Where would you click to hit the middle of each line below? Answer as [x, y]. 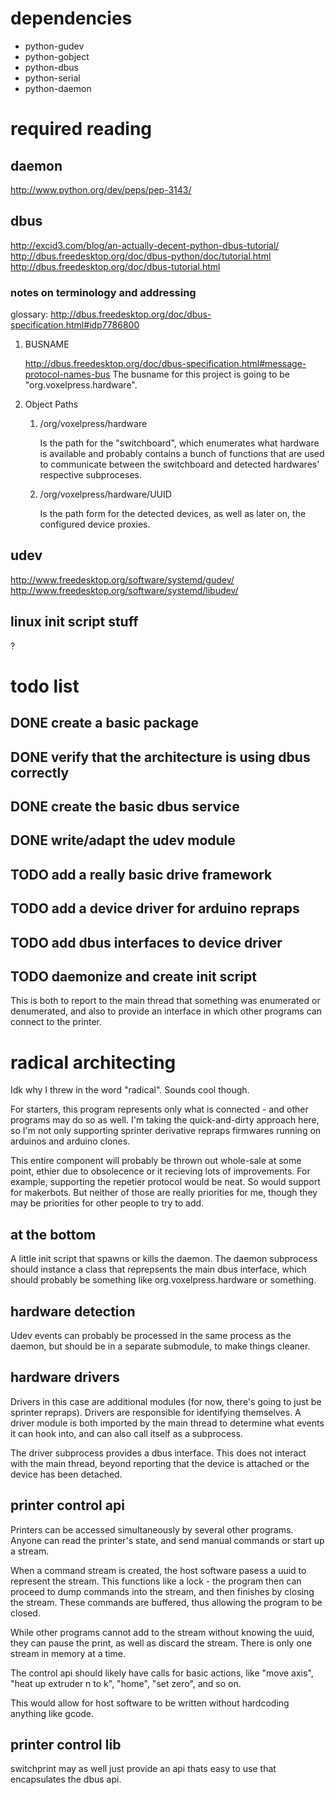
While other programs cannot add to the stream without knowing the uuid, [162, 1632]
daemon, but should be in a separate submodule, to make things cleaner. [160, 1346]
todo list [45, 686]
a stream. [30, 1551]
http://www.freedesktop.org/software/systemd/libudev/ [124, 590]
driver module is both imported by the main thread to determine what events [167, 1423]
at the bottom [53, 1234]
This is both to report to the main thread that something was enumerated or [165, 1001]
